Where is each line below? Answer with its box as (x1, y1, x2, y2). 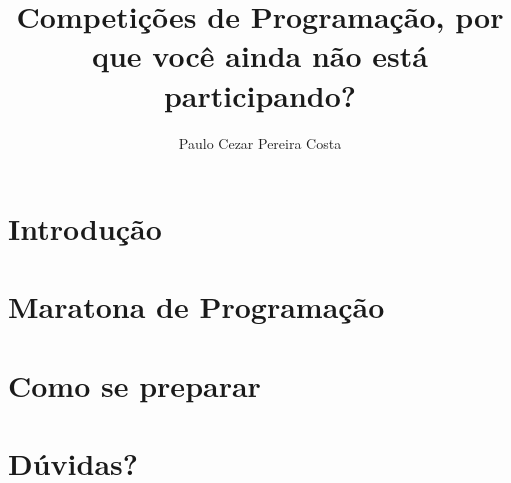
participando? (163, 74, 357, 115)
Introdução (8, 208, 162, 249)
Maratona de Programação (8, 286, 385, 327)
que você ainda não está (91, 35, 428, 76)
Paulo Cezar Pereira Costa (178, 132, 342, 153)
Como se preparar (8, 364, 261, 405)
